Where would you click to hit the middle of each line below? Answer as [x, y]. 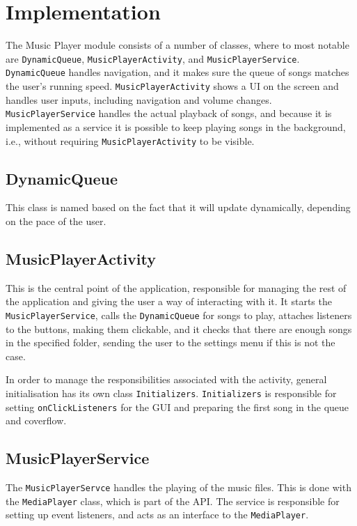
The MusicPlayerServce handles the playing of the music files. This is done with [178, 487]
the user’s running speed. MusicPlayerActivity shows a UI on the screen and [172, 86]
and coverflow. [36, 420]
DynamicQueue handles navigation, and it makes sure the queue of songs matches [177, 72]
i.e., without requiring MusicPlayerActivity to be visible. [130, 140]
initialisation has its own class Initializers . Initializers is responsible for [171, 393]
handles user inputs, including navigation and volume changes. [139, 99]
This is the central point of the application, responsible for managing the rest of [176, 287]
